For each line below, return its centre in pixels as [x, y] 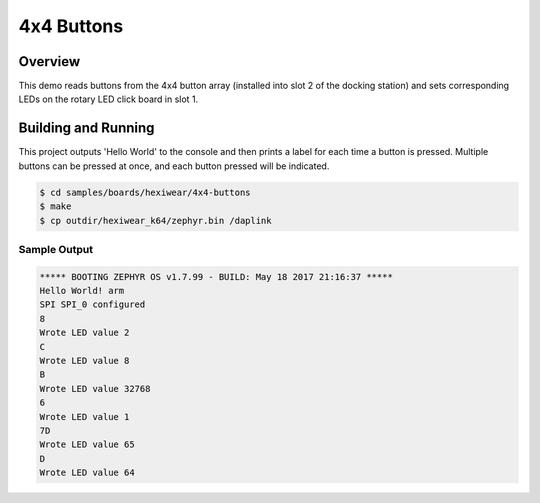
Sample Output [56, 249]
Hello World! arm [82, 291]
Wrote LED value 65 [87, 444]
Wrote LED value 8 [84, 360]
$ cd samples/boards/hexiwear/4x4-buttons [145, 192]
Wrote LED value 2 [84, 333]
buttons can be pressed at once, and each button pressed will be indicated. [174, 166]
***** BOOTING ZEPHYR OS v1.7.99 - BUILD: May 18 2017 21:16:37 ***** [216, 276]
